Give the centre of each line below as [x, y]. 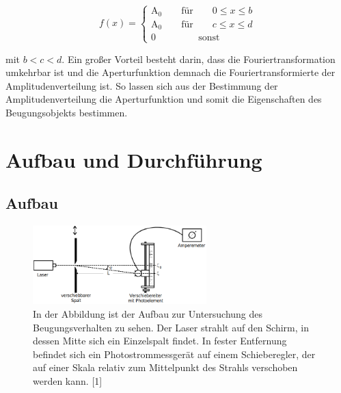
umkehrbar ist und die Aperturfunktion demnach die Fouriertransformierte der [170, 72]
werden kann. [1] [68, 380]
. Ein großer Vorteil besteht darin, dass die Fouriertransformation [199, 59]
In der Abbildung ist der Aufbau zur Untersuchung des [148, 313]
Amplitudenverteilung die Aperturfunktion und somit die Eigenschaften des [164, 99]
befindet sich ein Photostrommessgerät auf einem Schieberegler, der [174, 354]
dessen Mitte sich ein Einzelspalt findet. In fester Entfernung [160, 341]
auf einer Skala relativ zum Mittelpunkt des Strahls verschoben [165, 367]
